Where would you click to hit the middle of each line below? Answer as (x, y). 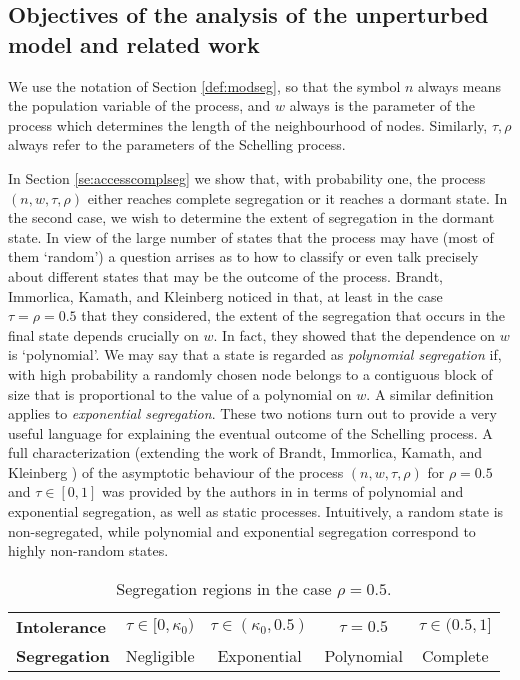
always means (460, 85)
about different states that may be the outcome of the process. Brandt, (225, 275)
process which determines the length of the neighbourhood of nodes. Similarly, (248, 124)
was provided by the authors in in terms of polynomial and (283, 491)
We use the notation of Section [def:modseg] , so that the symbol (204, 85)
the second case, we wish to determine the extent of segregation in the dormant (251, 217)
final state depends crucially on (103, 334)
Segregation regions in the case (224, 588)
